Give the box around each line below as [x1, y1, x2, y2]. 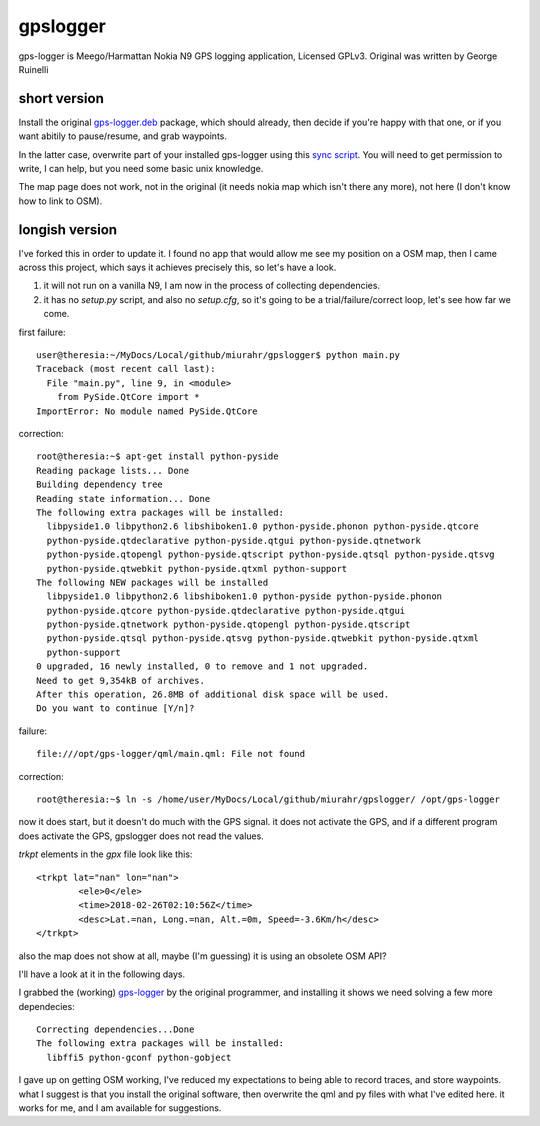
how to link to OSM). [18, 195, 103, 207]
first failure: [18, 326, 66, 338]
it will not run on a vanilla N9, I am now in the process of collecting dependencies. [43, 280, 380, 292]
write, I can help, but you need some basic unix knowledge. [18, 163, 264, 175]
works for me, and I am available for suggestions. [18, 1102, 222, 1114]
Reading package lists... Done [36, 465, 190, 476]
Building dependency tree [36, 479, 164, 490]
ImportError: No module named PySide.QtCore [36, 405, 259, 417]
